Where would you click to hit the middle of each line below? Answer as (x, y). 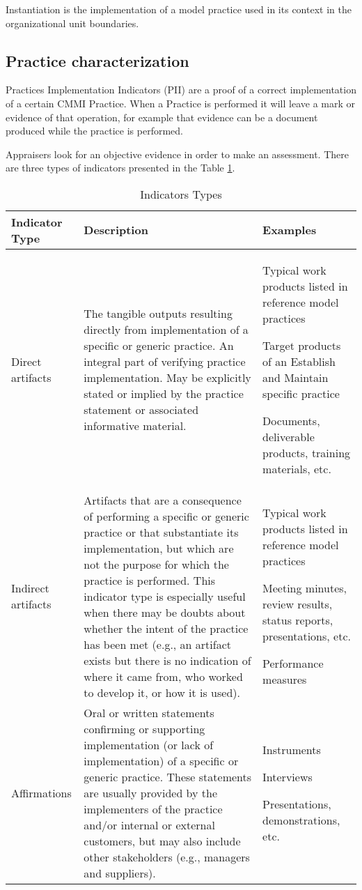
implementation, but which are (159, 548)
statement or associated (141, 409)
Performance (293, 663)
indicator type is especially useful (165, 596)
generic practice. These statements (168, 776)
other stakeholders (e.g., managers (167, 857)
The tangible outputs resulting (158, 313)
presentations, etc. (307, 636)
